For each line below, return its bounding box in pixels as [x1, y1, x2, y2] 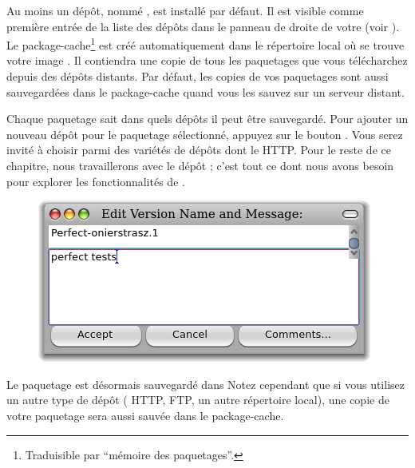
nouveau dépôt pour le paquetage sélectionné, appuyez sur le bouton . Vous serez [6, 125, 403, 142]
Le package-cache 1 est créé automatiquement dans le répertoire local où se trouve [6, 34, 405, 53]
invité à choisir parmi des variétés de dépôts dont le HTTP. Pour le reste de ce [6, 141, 391, 158]
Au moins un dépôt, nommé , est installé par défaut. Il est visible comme [6, 2, 364, 18]
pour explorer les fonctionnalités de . [6, 173, 185, 189]
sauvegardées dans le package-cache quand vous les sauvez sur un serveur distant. [6, 83, 405, 100]
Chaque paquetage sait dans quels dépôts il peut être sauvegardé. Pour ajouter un [6, 110, 409, 127]
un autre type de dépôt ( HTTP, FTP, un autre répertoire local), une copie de [6, 391, 389, 408]
